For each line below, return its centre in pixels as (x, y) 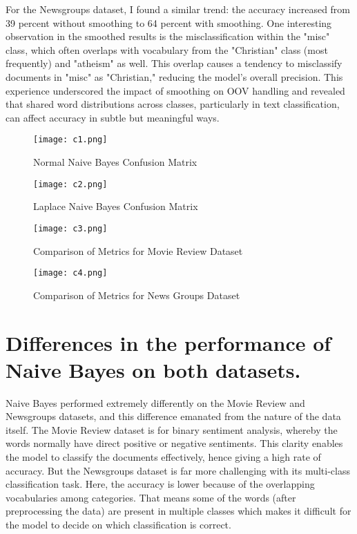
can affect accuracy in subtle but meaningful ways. (113, 117)
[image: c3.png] (70, 228)
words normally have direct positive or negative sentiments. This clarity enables (174, 443)
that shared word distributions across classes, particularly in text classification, (173, 104)
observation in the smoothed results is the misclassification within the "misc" (168, 36)
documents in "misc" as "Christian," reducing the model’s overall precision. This (174, 76)
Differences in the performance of (168, 342)
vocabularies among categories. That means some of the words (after (151, 497)
